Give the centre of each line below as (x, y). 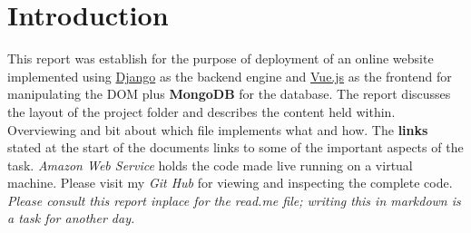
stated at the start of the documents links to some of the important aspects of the (235, 147)
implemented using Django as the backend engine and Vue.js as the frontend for (230, 76)
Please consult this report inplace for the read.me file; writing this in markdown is (234, 200)
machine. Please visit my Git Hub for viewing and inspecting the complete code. (230, 183)
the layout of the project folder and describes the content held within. (201, 111)
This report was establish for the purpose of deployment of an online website (221, 58)
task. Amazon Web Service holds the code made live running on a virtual (210, 165)
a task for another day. (71, 218)
